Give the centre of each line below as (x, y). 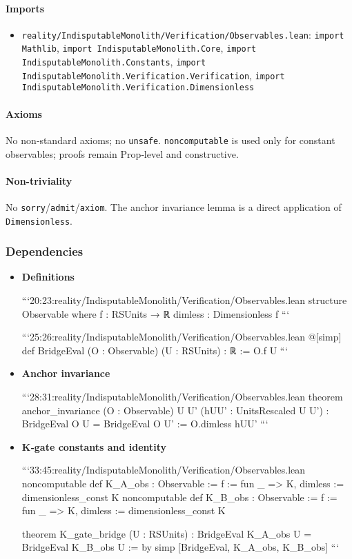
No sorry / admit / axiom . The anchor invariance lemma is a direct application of (174, 206)
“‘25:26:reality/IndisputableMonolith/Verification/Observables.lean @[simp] (182, 337)
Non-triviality (39, 180)
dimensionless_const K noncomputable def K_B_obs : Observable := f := (179, 497)
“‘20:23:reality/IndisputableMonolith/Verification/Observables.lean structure (184, 300)
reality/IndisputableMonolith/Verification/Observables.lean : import (183, 34)
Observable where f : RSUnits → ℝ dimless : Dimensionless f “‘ (156, 313)
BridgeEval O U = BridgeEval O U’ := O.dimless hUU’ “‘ (145, 424)
